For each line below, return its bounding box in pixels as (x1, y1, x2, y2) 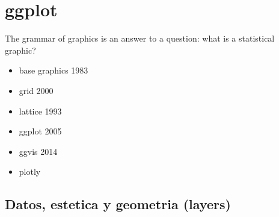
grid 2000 (19, 84, 54, 96)
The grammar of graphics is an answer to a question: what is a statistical (5, 32, 275, 45)
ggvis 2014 (19, 145, 58, 157)
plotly (19, 165, 41, 178)
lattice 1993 (19, 104, 62, 117)
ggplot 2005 (19, 125, 62, 137)
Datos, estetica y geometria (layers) (5, 195, 231, 213)
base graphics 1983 (19, 64, 88, 77)
